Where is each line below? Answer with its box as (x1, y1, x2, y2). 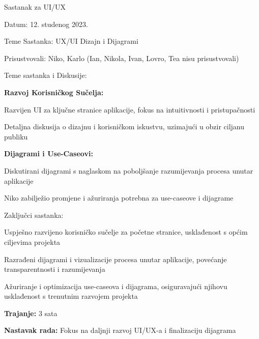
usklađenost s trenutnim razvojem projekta (4, 291, 138, 301)
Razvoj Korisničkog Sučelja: (4, 87, 104, 97)
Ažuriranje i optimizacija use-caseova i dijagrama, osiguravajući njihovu (4, 280, 227, 291)
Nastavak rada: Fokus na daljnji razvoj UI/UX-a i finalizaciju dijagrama (4, 325, 236, 335)
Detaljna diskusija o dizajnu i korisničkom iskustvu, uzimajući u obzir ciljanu (4, 121, 245, 132)
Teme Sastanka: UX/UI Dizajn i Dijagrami (4, 36, 138, 46)
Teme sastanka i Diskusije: (4, 70, 87, 80)
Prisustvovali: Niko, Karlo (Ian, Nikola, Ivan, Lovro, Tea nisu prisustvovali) (4, 52, 239, 63)
